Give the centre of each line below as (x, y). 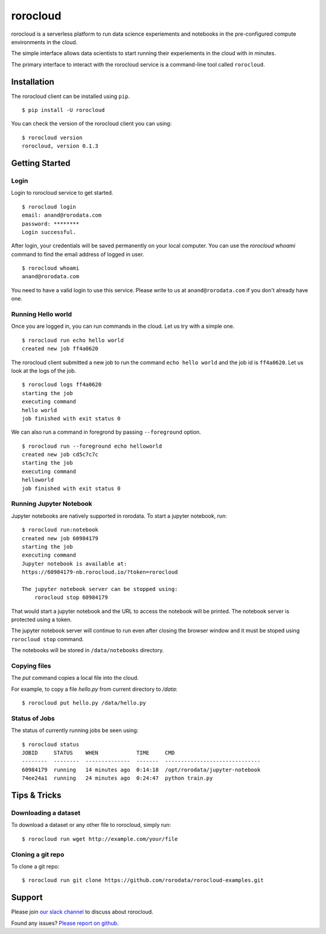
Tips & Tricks (36, 795)
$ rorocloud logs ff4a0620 (62, 385)
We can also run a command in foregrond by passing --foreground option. (106, 432)
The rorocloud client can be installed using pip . (70, 96)
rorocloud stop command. (47, 639)
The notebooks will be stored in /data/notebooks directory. (88, 650)
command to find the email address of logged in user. (78, 254)
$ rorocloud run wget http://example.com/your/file (100, 839)
